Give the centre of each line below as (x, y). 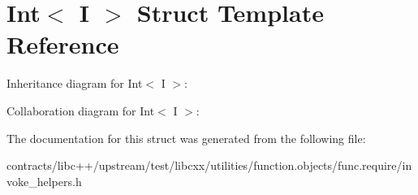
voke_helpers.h (44, 181)
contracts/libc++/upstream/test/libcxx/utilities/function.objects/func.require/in (209, 165)
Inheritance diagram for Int (75, 83)
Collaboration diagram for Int (81, 110)
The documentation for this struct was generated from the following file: (186, 138)
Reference (63, 44)
